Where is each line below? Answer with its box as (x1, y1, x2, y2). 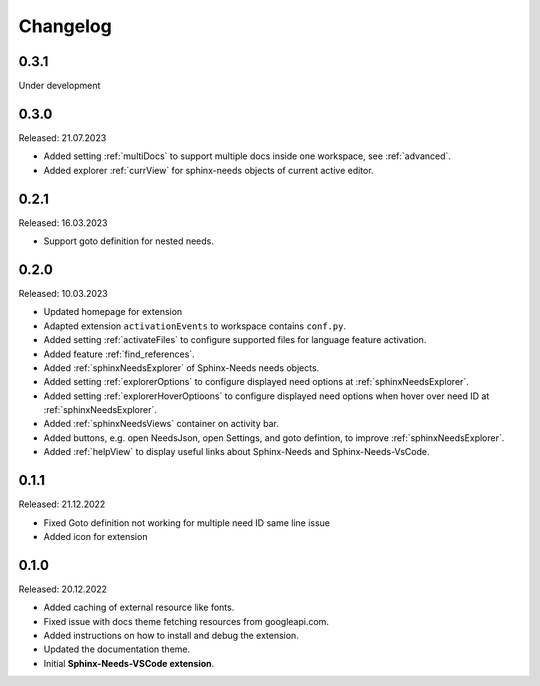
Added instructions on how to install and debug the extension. (43, 630, 299, 642)
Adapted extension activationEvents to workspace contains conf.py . (43, 320, 347, 332)
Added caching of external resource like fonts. (43, 601, 235, 614)
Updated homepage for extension (43, 306, 183, 318)
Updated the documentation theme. (43, 643, 191, 655)
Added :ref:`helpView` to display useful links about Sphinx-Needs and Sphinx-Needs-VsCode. (43, 446, 430, 458)
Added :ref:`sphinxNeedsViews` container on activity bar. (43, 418, 280, 430)
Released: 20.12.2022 (18, 583, 108, 595)
